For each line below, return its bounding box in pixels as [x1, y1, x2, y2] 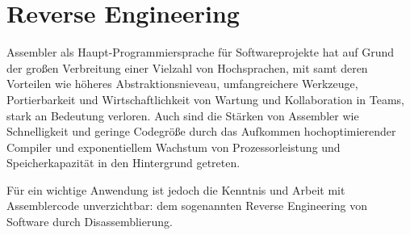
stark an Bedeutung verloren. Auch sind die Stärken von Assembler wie [6, 107, 359, 124]
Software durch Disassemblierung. [6, 213, 173, 230]
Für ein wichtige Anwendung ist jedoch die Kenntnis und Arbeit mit [6, 181, 345, 198]
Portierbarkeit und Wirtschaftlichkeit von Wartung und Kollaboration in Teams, [6, 90, 405, 107]
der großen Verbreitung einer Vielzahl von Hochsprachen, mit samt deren [6, 59, 368, 76]
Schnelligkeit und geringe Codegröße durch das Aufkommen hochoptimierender [6, 123, 396, 140]
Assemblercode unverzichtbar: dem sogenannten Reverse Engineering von [6, 197, 367, 214]
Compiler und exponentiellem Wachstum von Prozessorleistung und [6, 138, 341, 155]
